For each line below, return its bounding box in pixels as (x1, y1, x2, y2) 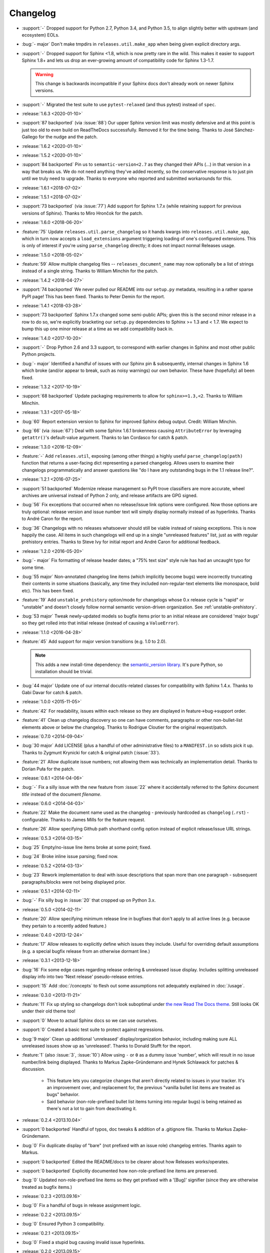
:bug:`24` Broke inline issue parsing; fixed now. (21, 854, 118, 860)
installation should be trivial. (35, 669, 93, 675)
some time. (21, 564, 45, 570)
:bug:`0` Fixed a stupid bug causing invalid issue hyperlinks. (21, 1239, 145, 1245)
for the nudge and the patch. (38, 134, 98, 140)
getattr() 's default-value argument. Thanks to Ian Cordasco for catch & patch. (21, 435, 188, 441)
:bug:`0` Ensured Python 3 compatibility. (21, 1221, 105, 1227)
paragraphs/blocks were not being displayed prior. (21, 879, 126, 885)
